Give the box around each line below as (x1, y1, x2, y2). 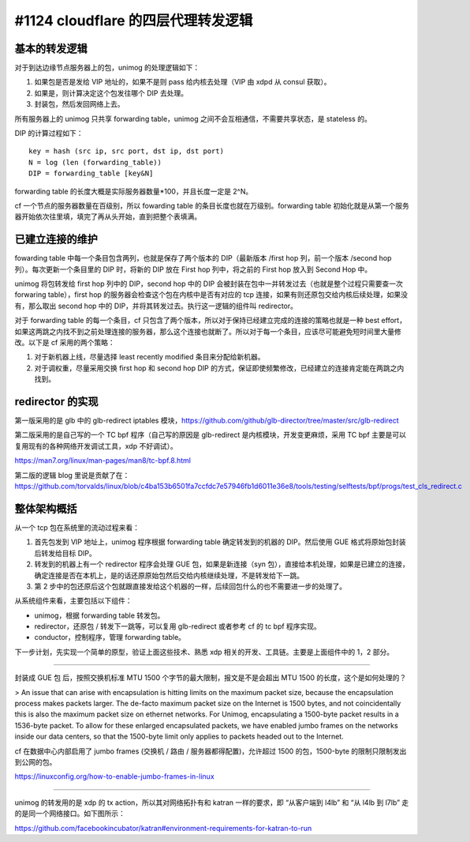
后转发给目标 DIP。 (34, 548, 96, 558)
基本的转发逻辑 (14, 42, 88, 55)
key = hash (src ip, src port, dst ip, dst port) (28, 147, 225, 156)
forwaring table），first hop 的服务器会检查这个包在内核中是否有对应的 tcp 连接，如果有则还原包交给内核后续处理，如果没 (14, 290, 408, 299)
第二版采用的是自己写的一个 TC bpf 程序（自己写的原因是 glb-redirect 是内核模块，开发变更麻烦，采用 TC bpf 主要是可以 (14, 430, 406, 440)
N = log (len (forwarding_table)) (28, 158, 162, 167)
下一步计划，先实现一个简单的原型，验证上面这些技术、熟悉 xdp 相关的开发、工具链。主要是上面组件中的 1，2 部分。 (14, 647, 394, 656)
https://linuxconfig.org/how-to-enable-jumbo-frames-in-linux (14, 772, 214, 781)
